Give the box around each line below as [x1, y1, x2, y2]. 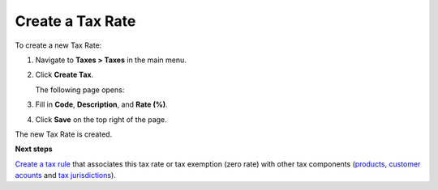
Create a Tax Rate [15, 12, 136, 30]
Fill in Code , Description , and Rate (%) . [35, 99, 168, 109]
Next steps [15, 144, 53, 154]
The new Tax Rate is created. [15, 129, 113, 139]
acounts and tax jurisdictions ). [15, 171, 117, 180]
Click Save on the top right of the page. [35, 114, 168, 125]
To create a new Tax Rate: [15, 40, 102, 50]
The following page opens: [35, 85, 125, 95]
